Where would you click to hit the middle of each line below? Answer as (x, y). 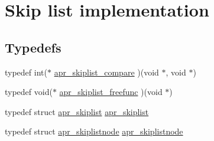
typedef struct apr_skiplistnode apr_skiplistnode (94, 131)
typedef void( (29, 92)
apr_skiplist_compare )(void (106, 72)
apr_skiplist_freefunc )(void (111, 92)
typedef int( (26, 72)
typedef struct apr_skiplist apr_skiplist (77, 111)
